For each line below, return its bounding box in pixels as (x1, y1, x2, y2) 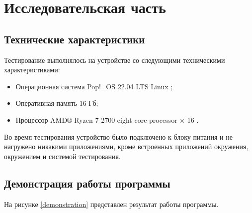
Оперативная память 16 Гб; (15, 98, 98, 108)
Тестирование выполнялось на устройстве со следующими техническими (4, 54, 225, 65)
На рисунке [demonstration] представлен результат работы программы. (4, 199, 219, 209)
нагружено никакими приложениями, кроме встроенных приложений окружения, (4, 141, 249, 152)
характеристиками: (4, 64, 60, 75)
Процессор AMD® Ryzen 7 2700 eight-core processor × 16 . (15, 114, 199, 125)
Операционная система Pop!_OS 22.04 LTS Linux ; (15, 81, 173, 91)
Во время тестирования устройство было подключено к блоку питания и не (4, 131, 233, 142)
